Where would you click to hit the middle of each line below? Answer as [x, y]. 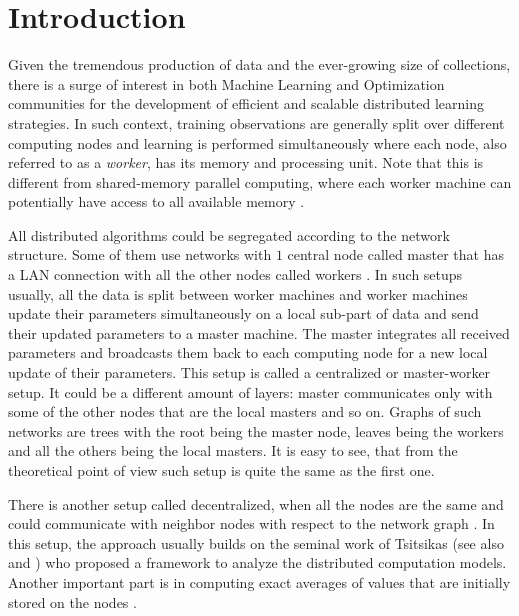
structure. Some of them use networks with [140, 254]
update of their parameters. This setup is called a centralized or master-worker [249, 372]
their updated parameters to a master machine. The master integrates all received [259, 332]
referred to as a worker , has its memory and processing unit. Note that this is [246, 162]
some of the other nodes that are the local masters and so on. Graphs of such [245, 411]
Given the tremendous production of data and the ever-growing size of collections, [259, 64]
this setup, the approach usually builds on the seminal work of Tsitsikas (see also [256, 542]
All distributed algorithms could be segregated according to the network [229, 234]
